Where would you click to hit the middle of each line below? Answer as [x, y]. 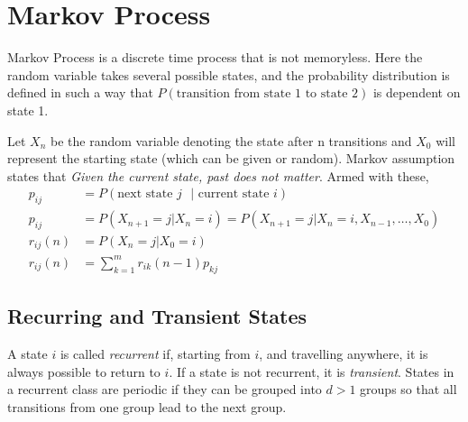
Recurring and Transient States [157, 316]
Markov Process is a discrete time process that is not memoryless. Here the [215, 57]
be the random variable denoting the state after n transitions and [231, 140]
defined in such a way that [80, 92]
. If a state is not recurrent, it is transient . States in [312, 371]
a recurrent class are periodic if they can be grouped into [165, 389]
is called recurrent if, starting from [155, 353]
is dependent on [417, 92]
